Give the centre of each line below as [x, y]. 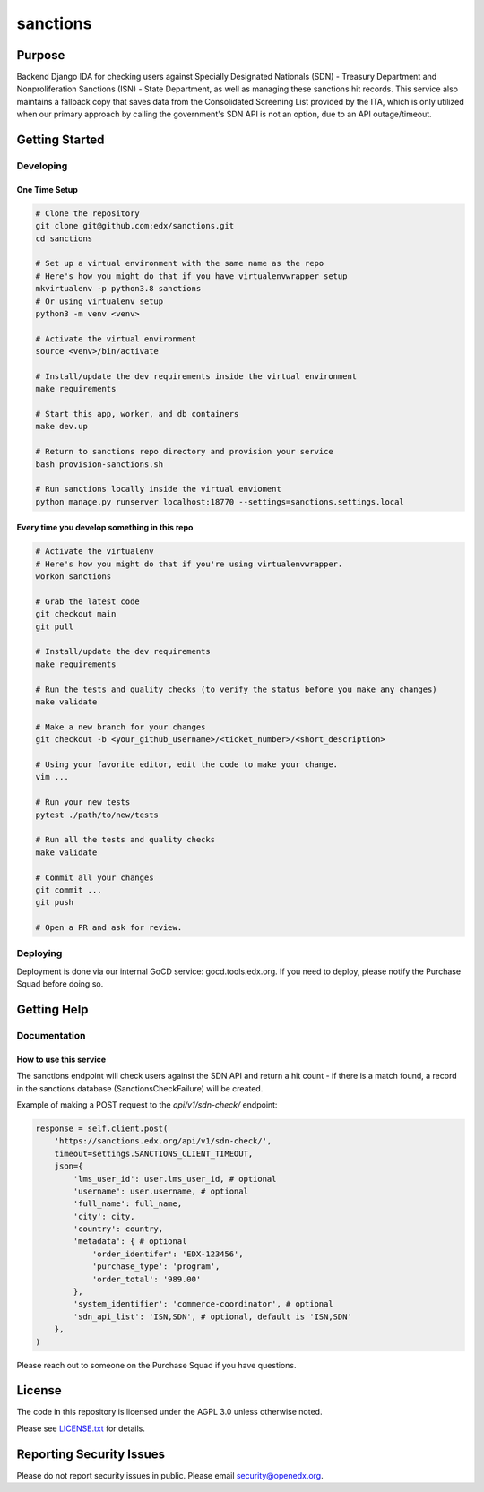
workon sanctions [73, 577]
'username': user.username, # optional [160, 1191]
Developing [42, 166]
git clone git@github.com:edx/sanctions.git [135, 226]
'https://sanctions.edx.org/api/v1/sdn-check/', [163, 1141]
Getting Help [52, 1009]
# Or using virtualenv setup [99, 301]
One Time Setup [47, 189]
